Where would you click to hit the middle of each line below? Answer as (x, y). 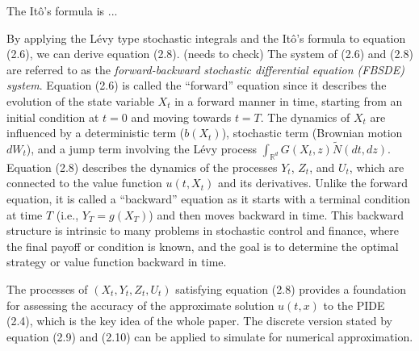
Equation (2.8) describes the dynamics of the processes (142, 167)
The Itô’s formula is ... (62, 10)
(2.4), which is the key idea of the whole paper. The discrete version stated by (199, 321)
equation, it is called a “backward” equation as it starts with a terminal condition (209, 198)
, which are (377, 167)
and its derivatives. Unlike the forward (313, 183)
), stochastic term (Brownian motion (312, 133)
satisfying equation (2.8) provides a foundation (291, 288)
